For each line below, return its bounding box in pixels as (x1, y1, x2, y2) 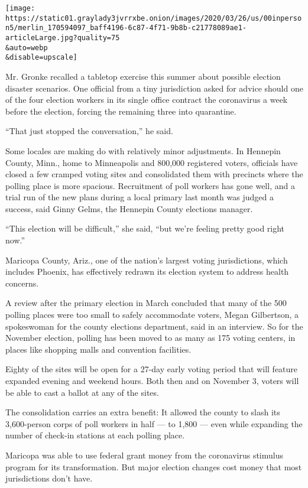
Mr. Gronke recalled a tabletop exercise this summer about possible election (5, 70, 281, 82)
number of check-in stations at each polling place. (5, 429, 185, 441)
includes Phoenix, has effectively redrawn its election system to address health (5, 265, 289, 278)
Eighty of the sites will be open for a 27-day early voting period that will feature (5, 363, 298, 375)
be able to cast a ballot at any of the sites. (5, 386, 159, 398)
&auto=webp (5, 43, 48, 52)
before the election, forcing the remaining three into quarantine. (5, 105, 236, 117)
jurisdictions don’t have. (5, 472, 93, 484)
